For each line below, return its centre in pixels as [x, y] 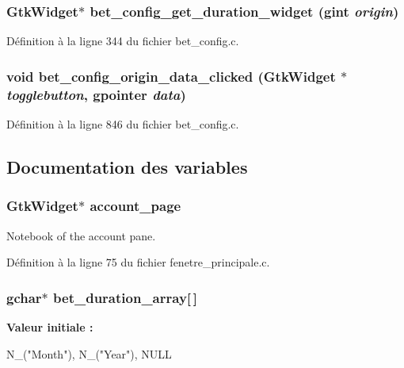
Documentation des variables [127, 166]
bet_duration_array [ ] [125, 297]
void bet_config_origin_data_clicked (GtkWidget [171, 76]
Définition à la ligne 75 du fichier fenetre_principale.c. [138, 262]
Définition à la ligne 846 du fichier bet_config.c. [123, 123]
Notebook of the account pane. [81, 235]
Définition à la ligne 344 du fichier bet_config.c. [123, 41]
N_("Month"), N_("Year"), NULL [89, 353]
